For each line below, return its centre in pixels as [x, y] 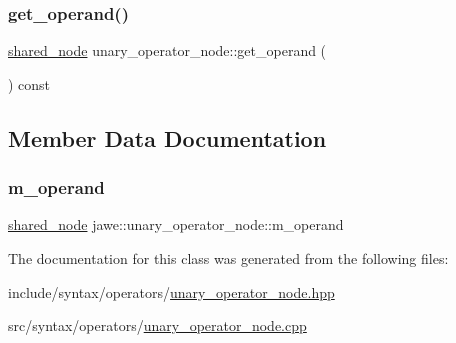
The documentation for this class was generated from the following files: [228, 258]
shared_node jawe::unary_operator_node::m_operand [176, 224]
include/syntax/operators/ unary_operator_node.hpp [171, 291]
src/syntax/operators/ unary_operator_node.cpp [157, 325]
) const [29, 83]
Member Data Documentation [167, 137]
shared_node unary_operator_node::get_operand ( [167, 50]
